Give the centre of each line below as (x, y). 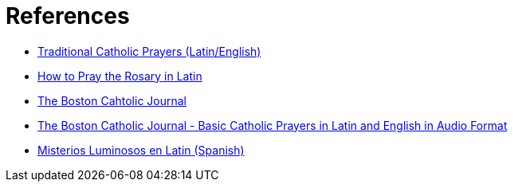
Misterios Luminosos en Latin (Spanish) (141, 150)
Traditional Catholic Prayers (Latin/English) (149, 51)
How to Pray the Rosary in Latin (120, 76)
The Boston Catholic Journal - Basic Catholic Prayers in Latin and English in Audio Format (273, 125)
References (68, 16)
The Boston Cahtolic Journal (112, 100)
